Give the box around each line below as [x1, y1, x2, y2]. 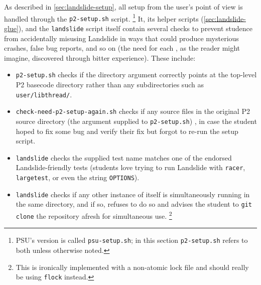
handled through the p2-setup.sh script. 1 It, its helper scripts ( [4, 12, 204, 24]
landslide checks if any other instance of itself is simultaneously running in [16, 189, 250, 199]
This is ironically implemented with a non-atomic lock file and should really [16, 261, 249, 272]
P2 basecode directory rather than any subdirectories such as [16, 79, 204, 89]
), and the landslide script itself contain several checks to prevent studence [18, 23, 253, 33]
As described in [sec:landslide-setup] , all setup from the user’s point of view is [4, 2, 243, 12]
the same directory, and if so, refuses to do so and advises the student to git [16, 199, 252, 209]
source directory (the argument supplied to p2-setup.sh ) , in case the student [16, 115, 257, 126]
